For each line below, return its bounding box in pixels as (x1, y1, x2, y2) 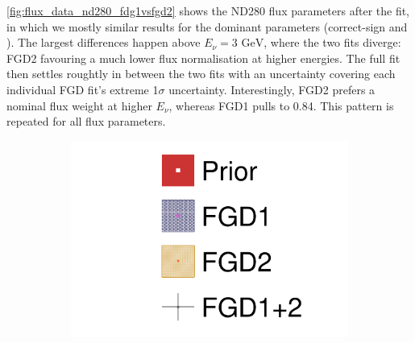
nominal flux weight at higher (6, 97, 152, 114)
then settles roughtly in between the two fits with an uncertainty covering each (6, 65, 396, 82)
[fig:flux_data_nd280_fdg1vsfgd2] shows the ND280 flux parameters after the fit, (6, 2, 410, 19)
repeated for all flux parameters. (6, 113, 166, 130)
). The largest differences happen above (6, 34, 201, 51)
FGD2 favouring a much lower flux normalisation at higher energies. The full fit (6, 49, 400, 66)
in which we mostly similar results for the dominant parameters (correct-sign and (6, 18, 408, 35)
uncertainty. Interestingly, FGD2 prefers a (168, 81, 376, 97)
